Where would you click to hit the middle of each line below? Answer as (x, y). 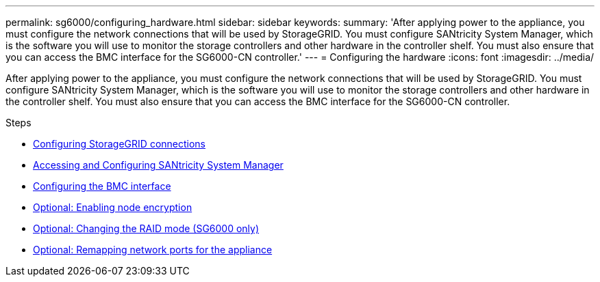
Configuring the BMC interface (102, 186)
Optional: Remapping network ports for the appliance (153, 250)
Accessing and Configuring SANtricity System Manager (158, 165)
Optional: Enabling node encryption (113, 207)
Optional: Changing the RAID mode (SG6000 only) (146, 228)
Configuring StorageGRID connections (119, 144)
